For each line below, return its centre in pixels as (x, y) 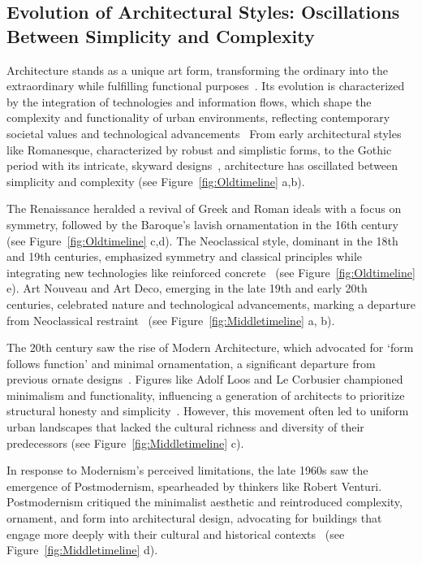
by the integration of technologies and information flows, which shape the (189, 101)
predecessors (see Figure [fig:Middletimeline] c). (125, 443)
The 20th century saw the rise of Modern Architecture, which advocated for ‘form (210, 347)
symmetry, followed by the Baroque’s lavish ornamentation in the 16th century (202, 224)
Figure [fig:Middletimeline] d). (82, 550)
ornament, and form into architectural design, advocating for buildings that (194, 518)
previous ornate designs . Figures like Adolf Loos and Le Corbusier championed (205, 379)
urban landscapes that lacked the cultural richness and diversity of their (185, 427)
